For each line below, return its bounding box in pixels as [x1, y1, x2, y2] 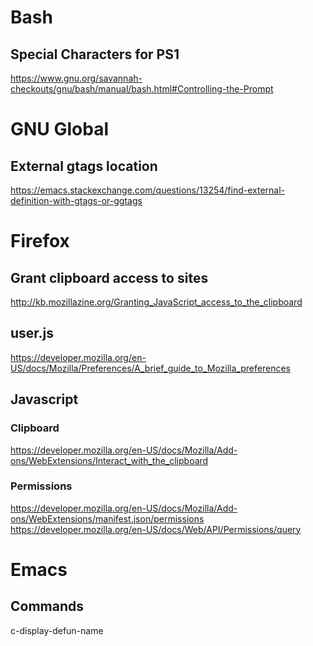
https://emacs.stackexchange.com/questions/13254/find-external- [10, 184, 285, 196]
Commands [10, 598, 85, 615]
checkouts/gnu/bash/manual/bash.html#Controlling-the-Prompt [10, 83, 274, 95]
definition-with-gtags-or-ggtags [10, 195, 143, 206]
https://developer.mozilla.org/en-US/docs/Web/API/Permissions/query [10, 523, 302, 535]
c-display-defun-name [10, 624, 104, 636]
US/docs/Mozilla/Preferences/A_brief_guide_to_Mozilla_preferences [10, 362, 291, 374]
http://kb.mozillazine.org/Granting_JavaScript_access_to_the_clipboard [10, 296, 303, 308]
